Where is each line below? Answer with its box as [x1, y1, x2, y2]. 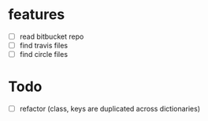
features [8, 6, 65, 24]
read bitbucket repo [19, 32, 84, 41]
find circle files [19, 50, 69, 59]
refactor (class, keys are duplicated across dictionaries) [19, 104, 201, 114]
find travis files [19, 41, 69, 50]
